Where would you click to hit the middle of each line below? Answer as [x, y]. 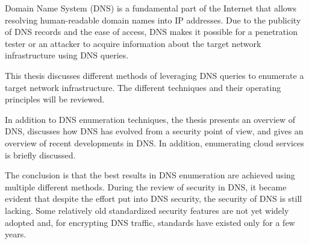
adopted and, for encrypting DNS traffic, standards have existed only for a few [150, 222]
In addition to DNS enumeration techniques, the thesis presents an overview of [150, 119]
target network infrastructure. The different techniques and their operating [143, 87]
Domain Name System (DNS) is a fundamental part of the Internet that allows [151, 8]
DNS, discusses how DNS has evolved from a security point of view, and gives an [154, 131]
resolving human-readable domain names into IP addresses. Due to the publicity [153, 20]
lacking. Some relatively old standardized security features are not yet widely [147, 210]
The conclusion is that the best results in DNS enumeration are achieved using [150, 175]
